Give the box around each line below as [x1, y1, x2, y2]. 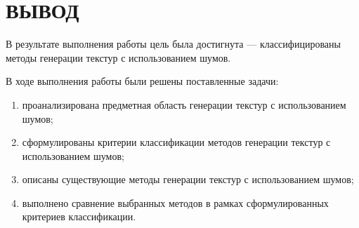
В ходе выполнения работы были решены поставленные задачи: [6, 74, 279, 88]
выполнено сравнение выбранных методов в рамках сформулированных [22, 195, 329, 210]
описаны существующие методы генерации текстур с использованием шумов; [22, 172, 354, 187]
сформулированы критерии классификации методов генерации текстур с [22, 135, 331, 149]
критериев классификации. [22, 209, 136, 224]
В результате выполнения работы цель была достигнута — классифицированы [6, 36, 341, 51]
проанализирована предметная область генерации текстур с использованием [22, 97, 346, 112]
